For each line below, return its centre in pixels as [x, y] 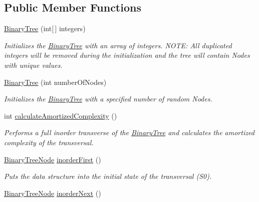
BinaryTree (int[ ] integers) [45, 28]
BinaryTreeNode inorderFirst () [53, 159]
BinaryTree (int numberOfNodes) [55, 82]
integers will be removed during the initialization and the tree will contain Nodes [127, 55]
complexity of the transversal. [49, 142]
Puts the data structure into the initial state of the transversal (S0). [108, 176]
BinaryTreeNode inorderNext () [53, 193]
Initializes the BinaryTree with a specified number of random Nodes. [108, 99]
